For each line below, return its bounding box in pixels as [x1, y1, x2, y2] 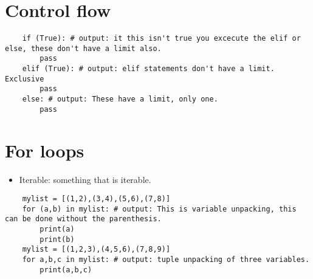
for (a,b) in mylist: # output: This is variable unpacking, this [22, 204, 297, 213]
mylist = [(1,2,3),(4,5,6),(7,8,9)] [22, 245, 171, 254]
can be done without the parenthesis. [5, 215, 162, 224]
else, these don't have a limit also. [5, 44, 162, 53]
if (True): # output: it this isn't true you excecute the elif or [22, 34, 301, 43]
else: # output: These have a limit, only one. [22, 95, 218, 104]
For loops [5, 137, 84, 162]
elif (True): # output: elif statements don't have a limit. [22, 64, 275, 74]
